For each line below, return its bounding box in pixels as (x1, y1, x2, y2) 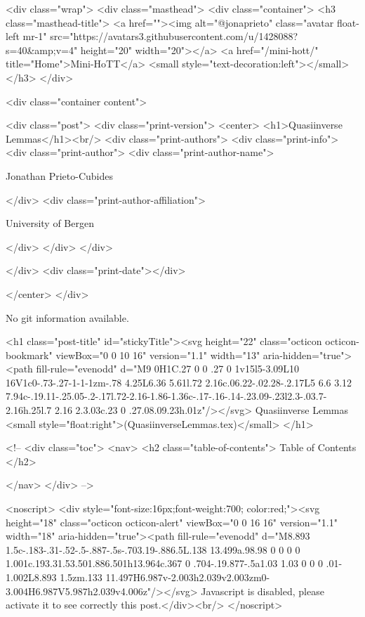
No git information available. (6, 310, 129, 325)
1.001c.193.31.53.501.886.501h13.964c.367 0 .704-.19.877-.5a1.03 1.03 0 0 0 (6, 556, 323, 571)
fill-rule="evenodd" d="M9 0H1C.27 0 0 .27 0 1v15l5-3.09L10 (36, 361, 300, 376)
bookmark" (6, 347, 53, 362)
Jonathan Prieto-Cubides (6, 168, 113, 183)
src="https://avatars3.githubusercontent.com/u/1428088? (50, 29, 298, 44)
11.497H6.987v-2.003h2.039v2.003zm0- (105, 570, 270, 584)
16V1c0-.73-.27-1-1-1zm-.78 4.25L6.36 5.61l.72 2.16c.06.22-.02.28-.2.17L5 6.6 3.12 (6, 375, 352, 389)
